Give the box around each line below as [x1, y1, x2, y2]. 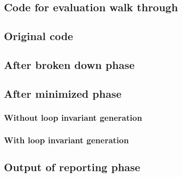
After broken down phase [4, 57, 135, 72]
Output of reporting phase [4, 159, 140, 175]
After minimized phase [4, 86, 122, 101]
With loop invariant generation [4, 133, 129, 146]
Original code [4, 28, 73, 44]
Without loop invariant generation [4, 111, 142, 124]
